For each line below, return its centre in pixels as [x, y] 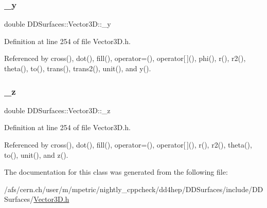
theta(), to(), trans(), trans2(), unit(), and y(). [78, 68]
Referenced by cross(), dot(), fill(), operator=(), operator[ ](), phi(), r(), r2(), [125, 58]
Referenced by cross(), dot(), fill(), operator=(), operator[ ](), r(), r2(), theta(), [128, 144]
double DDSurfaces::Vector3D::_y [58, 24]
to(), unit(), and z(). [36, 154]
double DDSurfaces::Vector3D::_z [57, 110]
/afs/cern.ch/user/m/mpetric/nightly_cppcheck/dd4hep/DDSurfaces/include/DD [134, 189]
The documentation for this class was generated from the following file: [116, 172]
